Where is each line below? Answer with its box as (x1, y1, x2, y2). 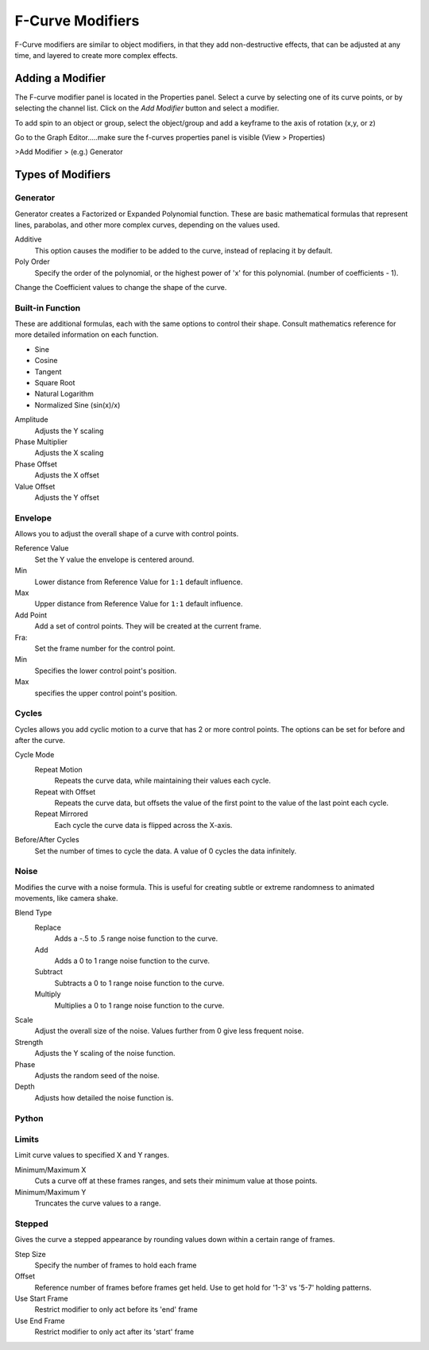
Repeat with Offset (34, 787, 96, 796)
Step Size (14, 1249, 47, 1259)
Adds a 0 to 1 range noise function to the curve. (54, 956, 211, 965)
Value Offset (14, 482, 56, 491)
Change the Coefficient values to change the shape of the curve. (14, 282, 227, 292)
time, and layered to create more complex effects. (14, 50, 178, 60)
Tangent (34, 366, 62, 377)
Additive (14, 234, 42, 244)
